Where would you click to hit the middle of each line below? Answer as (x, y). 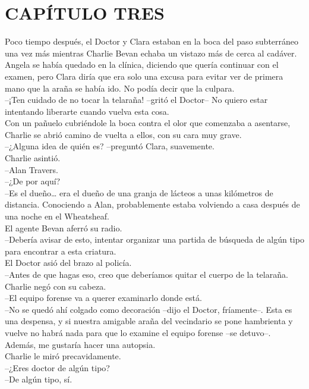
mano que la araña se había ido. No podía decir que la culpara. (120, 88)
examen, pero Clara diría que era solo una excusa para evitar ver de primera (144, 76)
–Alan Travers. (31, 169)
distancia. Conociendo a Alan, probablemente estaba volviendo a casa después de (152, 204)
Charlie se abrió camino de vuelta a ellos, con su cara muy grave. (123, 134)
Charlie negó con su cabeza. (56, 286)
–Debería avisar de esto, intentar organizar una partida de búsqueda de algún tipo (154, 239)
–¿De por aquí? (33, 181)
